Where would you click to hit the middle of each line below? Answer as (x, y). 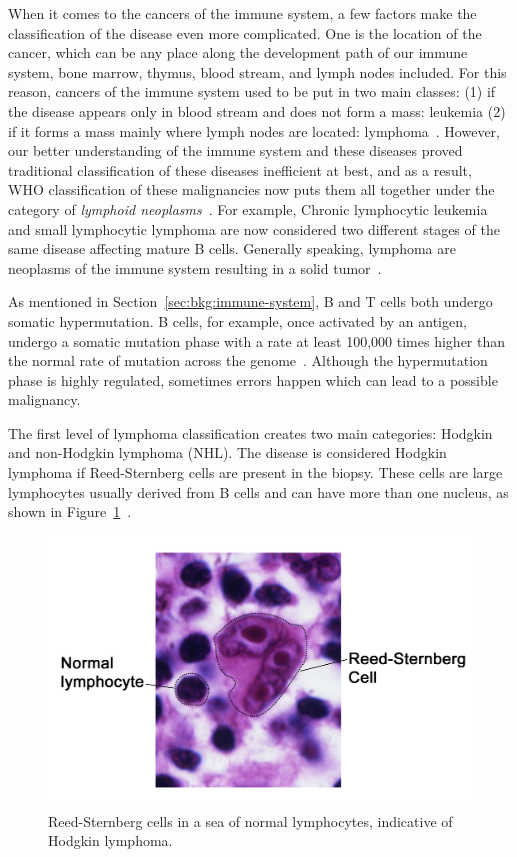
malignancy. (44, 399)
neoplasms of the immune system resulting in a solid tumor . (195, 267)
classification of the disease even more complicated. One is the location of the (245, 32)
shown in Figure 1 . (70, 511)
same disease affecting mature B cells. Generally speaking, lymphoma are (232, 248)
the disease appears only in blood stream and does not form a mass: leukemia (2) (257, 110)
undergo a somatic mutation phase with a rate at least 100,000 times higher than (257, 340)
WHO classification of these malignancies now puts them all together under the (251, 189)
